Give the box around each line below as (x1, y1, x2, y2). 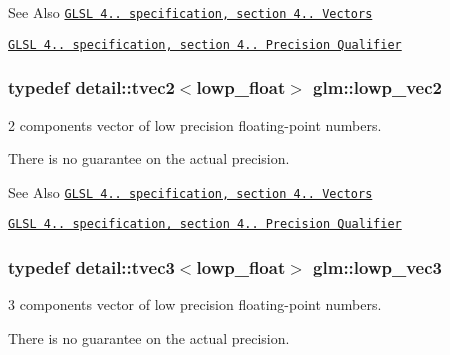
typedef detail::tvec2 (8, 75, 175, 100)
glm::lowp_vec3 (313, 254, 442, 279)
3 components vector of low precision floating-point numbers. (8, 294, 382, 315)
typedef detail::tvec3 (8, 254, 175, 279)
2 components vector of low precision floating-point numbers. (8, 114, 382, 135)
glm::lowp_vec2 (313, 75, 442, 100)
